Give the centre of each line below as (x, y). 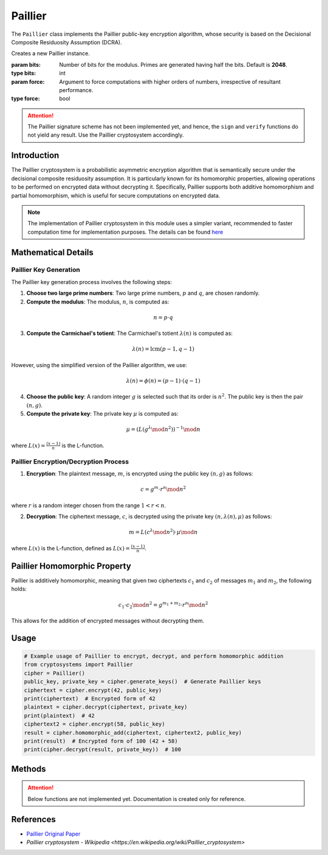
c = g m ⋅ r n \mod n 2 (163, 489)
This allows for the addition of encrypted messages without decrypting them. (108, 621)
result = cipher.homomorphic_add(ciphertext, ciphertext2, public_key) (133, 732)
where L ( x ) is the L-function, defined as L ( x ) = (71, 548)
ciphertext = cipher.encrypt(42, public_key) (93, 690)
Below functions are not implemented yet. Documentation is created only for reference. (137, 799)
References (33, 819)
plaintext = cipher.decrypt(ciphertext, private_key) (106, 707)
